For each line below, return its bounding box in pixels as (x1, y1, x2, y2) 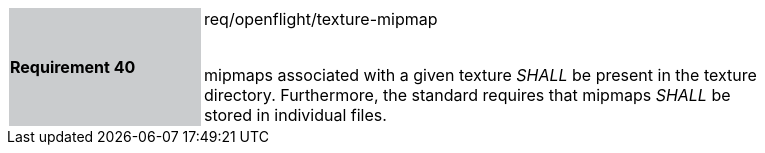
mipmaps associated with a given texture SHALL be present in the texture (204, 65, 757, 85)
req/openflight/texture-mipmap (204, 9, 438, 29)
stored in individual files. (204, 105, 387, 125)
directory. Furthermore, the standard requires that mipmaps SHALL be (204, 85, 731, 105)
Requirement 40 (10, 57, 136, 77)
